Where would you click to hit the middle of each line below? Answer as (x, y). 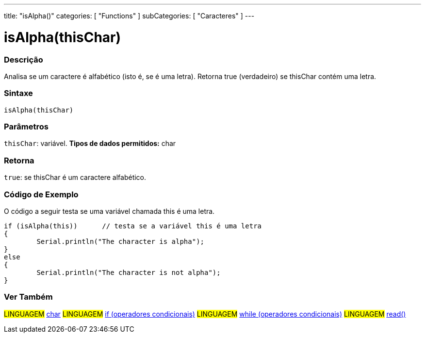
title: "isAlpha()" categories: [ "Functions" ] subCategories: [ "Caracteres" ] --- (129, 16)
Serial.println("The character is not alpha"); (129, 272)
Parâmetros (26, 127)
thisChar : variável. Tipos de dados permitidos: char (90, 144)
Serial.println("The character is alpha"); (121, 241)
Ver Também (28, 297)
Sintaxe (18, 93)
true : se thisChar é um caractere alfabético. (75, 177)
